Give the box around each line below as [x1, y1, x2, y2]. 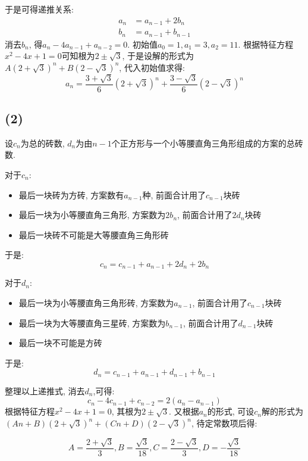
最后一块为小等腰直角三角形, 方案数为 [18, 208, 166, 221]
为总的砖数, [20, 136, 65, 149]
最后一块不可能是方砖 [18, 337, 102, 349]
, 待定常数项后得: [191, 417, 257, 429]
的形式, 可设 [207, 405, 254, 418]
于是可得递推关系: [5, 3, 74, 15]
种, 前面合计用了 [142, 188, 206, 201]
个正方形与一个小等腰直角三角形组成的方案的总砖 [111, 136, 303, 149]
